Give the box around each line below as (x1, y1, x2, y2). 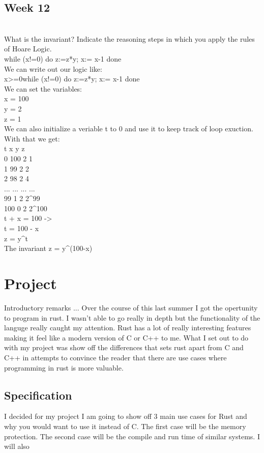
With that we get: (4, 133, 60, 144)
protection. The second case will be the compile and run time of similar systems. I (4, 431, 260, 441)
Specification (4, 387, 72, 403)
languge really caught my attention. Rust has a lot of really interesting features (4, 322, 251, 333)
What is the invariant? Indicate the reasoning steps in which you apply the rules (4, 33, 255, 44)
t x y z (4, 143, 25, 154)
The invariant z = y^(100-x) (4, 243, 93, 253)
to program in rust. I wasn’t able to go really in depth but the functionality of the (4, 312, 260, 323)
